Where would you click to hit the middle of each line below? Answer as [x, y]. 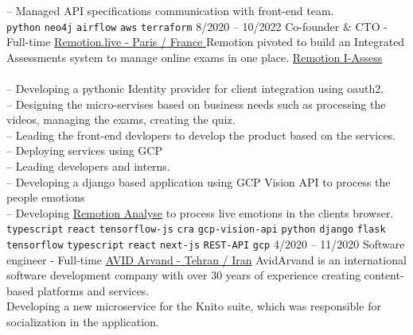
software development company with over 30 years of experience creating [184, 275]
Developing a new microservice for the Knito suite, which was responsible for [194, 306]
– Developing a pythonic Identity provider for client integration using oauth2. [195, 89]
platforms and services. [93, 290]
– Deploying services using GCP [84, 150]
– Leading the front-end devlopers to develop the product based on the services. [201, 135]
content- [384, 275]
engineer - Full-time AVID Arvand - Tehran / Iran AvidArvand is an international [206, 259]
